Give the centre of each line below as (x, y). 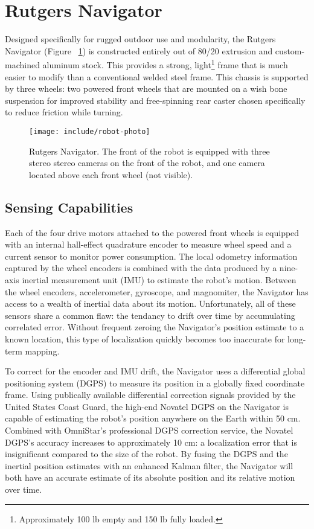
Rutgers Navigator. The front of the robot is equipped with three (149, 151)
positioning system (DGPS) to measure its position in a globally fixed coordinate (155, 383)
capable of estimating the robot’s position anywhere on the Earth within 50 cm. (153, 418)
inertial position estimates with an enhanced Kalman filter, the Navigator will (149, 465)
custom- (290, 50)
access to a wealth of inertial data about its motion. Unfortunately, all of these (150, 303)
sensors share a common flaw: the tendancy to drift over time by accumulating (150, 315)
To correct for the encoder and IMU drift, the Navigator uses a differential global (155, 371)
